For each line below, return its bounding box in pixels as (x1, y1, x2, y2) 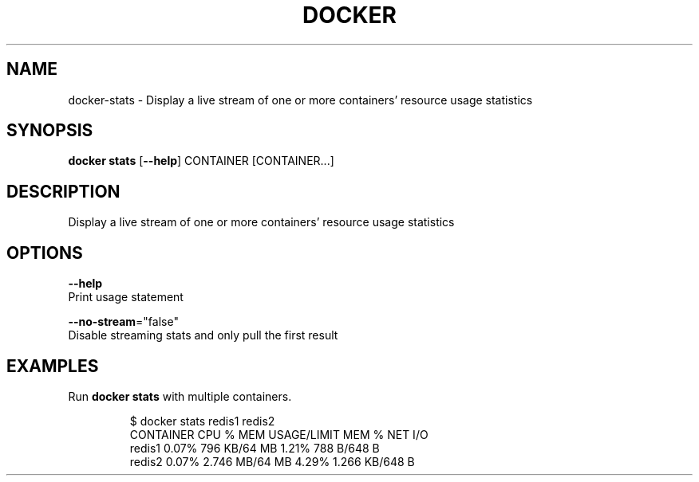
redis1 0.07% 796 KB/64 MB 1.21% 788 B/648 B (129, 441, 380, 455)
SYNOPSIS (6, 120, 93, 141)
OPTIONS (6, 242, 83, 263)
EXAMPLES (6, 355, 99, 376)
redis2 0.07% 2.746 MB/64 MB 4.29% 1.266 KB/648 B (129, 454, 415, 468)
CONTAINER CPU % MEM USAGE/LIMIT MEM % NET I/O (129, 427, 428, 441)
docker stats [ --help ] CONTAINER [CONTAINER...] (68, 154, 334, 168)
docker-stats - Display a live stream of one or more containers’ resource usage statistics (68, 92, 533, 107)
